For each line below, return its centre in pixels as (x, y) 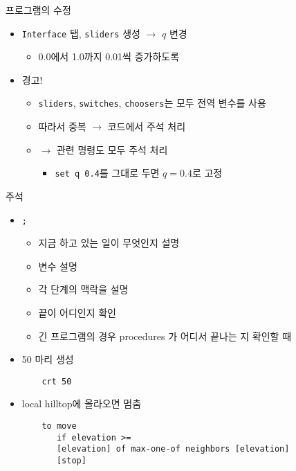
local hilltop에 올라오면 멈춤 (82, 403)
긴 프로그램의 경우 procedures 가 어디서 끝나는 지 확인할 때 (165, 336)
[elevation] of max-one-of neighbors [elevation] (173, 449)
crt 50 (57, 381)
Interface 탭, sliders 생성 (81, 33)
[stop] (71, 460)
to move (59, 426)
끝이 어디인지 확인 (77, 312)
